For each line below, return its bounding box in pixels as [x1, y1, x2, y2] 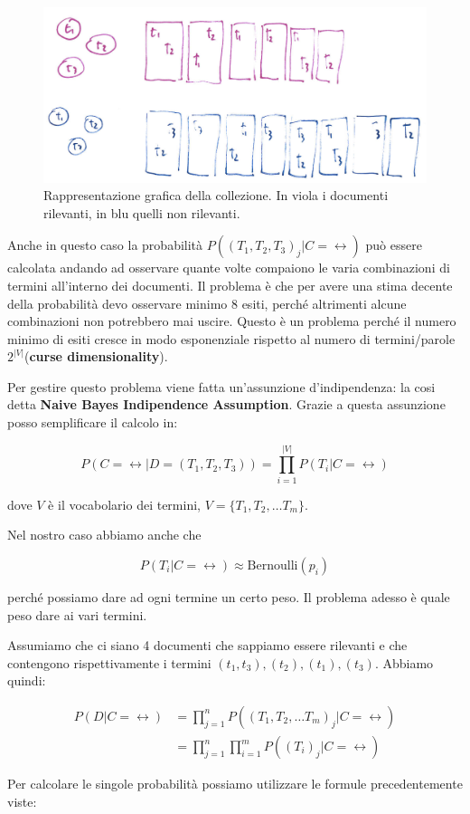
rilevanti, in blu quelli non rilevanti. [43, 203, 240, 222]
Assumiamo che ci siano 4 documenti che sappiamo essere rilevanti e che [7, 636, 408, 655]
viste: [7, 791, 37, 810]
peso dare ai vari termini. [7, 605, 147, 624]
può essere [365, 235, 422, 254]
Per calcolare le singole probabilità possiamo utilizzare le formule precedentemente [7, 774, 463, 793]
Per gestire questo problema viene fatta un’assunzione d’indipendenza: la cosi [7, 377, 436, 396]
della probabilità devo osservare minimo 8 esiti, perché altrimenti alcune [7, 293, 407, 312]
